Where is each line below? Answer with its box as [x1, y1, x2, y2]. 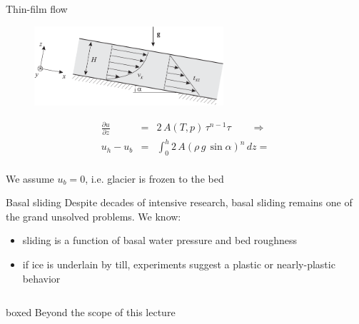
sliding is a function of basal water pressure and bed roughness [22, 233, 297, 248]
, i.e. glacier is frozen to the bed [85, 171, 224, 186]
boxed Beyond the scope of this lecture [6, 305, 176, 320]
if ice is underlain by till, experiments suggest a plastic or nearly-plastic [22, 256, 335, 271]
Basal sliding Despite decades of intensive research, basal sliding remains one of [6, 195, 353, 210]
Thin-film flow [6, 1, 68, 16]
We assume [6, 171, 54, 186]
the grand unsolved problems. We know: [6, 208, 181, 223]
